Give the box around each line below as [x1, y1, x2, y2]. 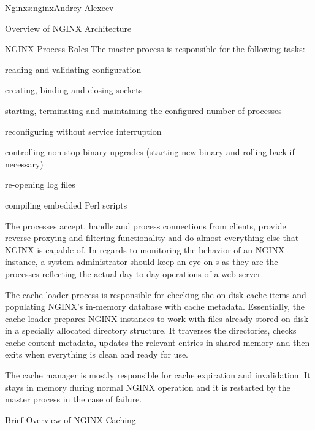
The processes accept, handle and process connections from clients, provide [5, 219, 286, 232]
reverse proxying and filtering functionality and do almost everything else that [5, 231, 299, 244]
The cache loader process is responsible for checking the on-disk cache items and [5, 288, 306, 301]
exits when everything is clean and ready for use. [5, 348, 189, 361]
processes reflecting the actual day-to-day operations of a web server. [5, 267, 264, 280]
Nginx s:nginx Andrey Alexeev [5, 1, 114, 13]
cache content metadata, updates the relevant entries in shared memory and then [5, 336, 310, 348]
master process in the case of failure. [5, 393, 142, 405]
